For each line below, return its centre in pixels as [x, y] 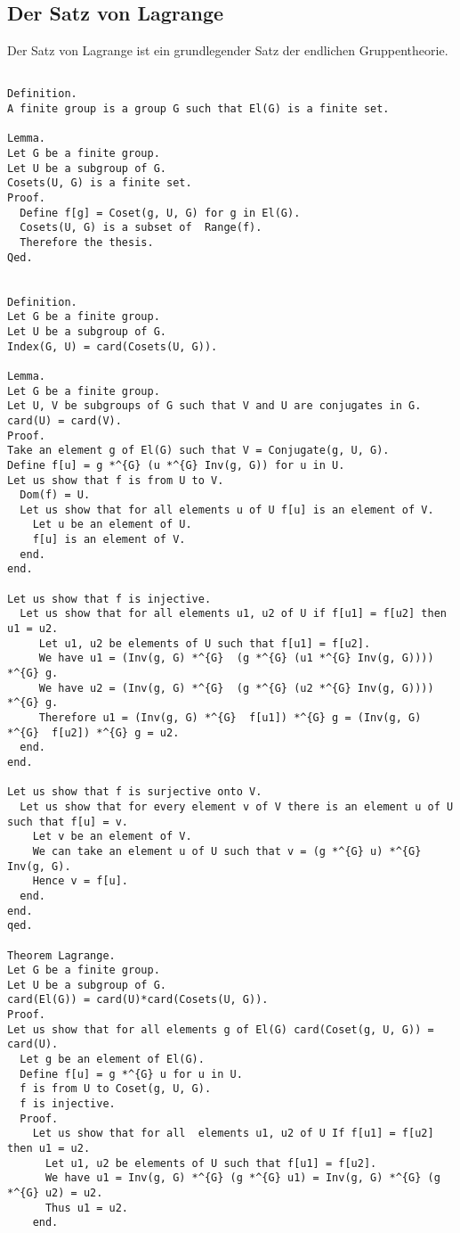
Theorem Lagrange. [61, 955]
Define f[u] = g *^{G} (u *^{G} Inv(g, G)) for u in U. [176, 465]
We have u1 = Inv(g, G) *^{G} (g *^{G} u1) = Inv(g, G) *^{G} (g [242, 1178]
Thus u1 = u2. [87, 1208]
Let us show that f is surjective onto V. [135, 792]
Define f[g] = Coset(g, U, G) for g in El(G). [160, 213]
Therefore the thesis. [87, 243]
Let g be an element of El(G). [112, 1060]
